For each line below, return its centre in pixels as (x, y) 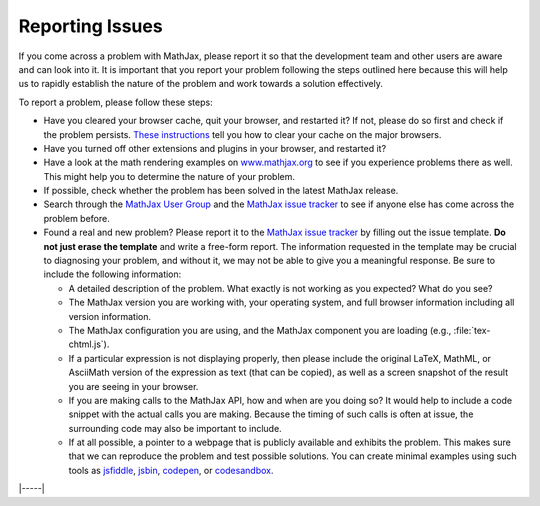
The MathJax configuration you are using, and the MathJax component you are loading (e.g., (260, 330)
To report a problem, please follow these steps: (116, 102)
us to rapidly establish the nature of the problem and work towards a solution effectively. (201, 84)
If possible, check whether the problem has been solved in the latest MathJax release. (221, 191)
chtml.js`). (89, 344)
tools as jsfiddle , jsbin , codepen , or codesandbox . (171, 470)
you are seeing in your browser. (133, 386)
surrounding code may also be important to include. (175, 428)
